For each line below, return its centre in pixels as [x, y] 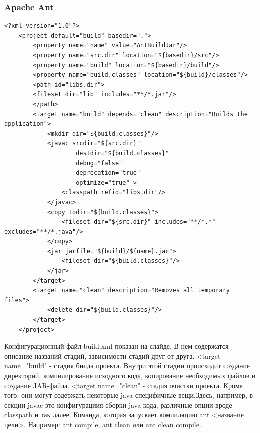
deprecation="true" [108, 173]
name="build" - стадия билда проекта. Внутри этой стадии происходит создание [127, 366]
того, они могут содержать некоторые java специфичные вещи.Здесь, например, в [129, 395]
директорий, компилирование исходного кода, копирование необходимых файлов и [130, 375]
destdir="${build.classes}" [122, 153]
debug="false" [99, 163]
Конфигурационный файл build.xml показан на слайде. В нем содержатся [116, 346]
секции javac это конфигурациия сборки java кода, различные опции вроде [118, 405]
